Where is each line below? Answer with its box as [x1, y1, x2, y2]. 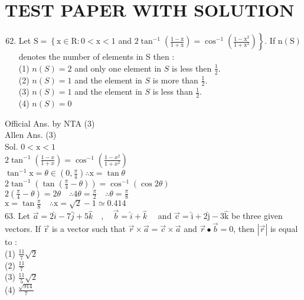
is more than [152, 73, 198, 86]
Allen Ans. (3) [5, 128, 57, 141]
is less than [152, 85, 193, 98]
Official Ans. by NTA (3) [5, 117, 95, 129]
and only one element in [74, 62, 162, 74]
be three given [231, 209, 283, 222]
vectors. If [5, 222, 41, 235]
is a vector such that [51, 222, 126, 235]
